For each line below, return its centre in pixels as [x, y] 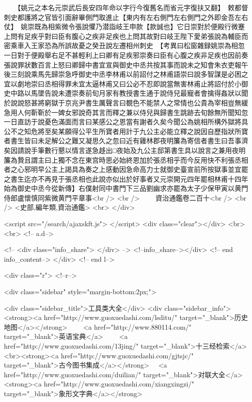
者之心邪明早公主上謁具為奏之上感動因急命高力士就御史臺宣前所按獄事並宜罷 [126, 169]
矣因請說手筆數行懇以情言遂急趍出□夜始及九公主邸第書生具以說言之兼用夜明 [125, 150]
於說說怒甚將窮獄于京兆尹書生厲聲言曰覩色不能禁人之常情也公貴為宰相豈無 [123, 102]
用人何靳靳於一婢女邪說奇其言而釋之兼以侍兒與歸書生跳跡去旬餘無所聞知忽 [129, 112]
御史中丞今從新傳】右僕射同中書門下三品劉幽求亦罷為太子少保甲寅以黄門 [133, 188]
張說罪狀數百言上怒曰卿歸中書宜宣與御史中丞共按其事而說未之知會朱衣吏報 [123, 64]
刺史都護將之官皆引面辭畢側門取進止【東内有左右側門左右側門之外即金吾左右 [126, 17]
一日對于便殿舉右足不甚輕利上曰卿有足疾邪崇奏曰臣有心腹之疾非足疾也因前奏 [126, 55]
